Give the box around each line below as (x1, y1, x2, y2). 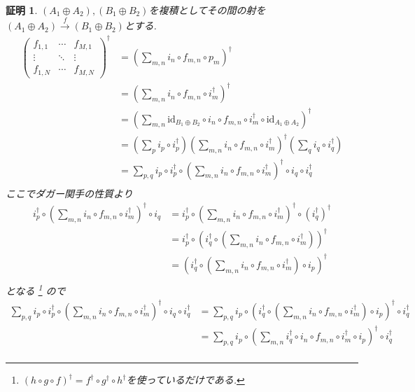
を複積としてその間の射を (148, 3, 266, 17)
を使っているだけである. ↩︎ (126, 372, 245, 387)
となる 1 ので (6, 281, 66, 297)
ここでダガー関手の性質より (6, 185, 133, 200)
